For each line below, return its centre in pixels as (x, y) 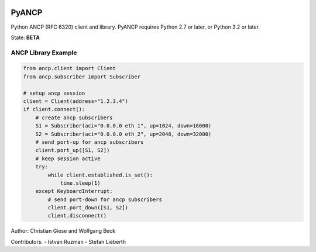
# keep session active (68, 158)
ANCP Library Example (44, 53)
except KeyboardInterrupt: (74, 191)
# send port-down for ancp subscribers (105, 199)
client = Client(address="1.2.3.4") (76, 101)
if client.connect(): (54, 109)
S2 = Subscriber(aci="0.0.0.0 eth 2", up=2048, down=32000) (123, 134)
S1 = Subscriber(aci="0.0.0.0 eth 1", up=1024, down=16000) (123, 126)
